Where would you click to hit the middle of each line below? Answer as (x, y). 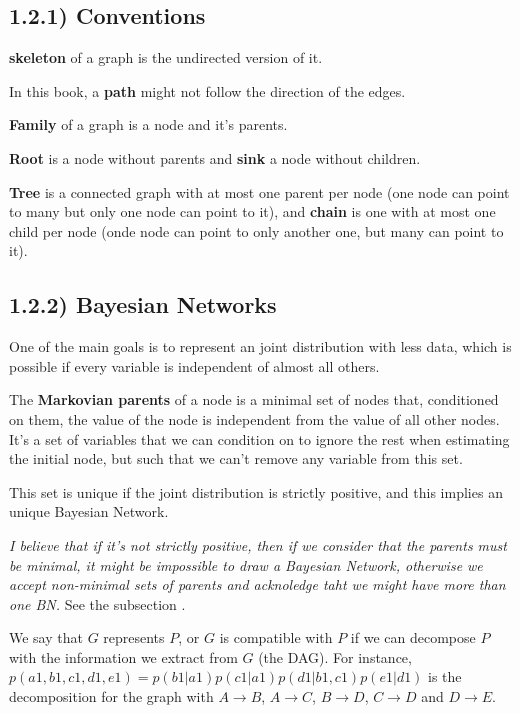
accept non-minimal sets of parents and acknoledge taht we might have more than (257, 584)
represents (134, 637)
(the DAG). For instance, (335, 656)
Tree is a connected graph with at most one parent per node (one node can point (259, 191)
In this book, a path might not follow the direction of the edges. (207, 90)
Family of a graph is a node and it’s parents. (148, 124)
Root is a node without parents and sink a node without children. (215, 157)
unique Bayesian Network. (89, 511)
